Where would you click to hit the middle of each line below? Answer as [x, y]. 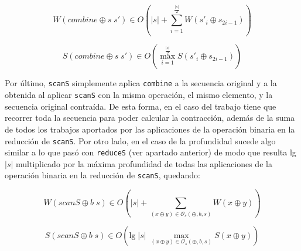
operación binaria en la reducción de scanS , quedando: [102, 175]
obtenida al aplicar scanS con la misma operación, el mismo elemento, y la [139, 95]
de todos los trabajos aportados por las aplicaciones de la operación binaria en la [150, 129]
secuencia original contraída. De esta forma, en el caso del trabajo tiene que [141, 106]
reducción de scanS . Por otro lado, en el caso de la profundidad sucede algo [140, 140]
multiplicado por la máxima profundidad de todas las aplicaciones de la [144, 163]
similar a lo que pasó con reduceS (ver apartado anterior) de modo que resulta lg [150, 152]
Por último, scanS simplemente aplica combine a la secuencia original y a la [141, 83]
